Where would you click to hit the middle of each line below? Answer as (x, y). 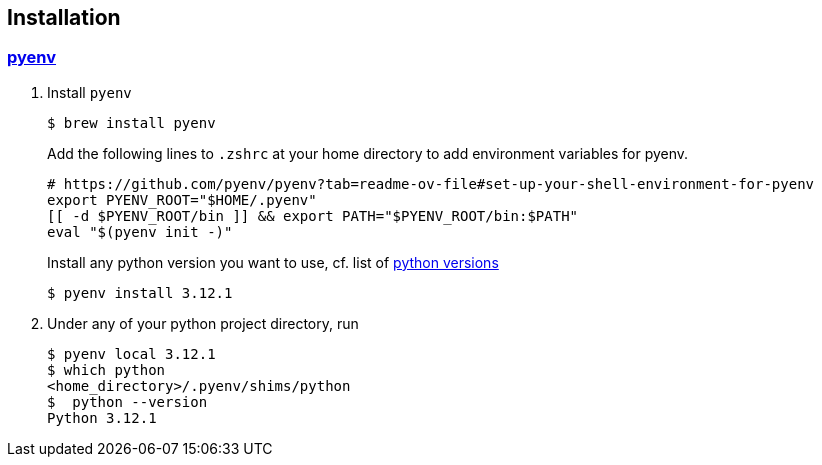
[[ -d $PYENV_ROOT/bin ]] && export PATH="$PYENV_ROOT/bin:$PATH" (313, 215)
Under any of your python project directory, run (203, 323)
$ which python (106, 369)
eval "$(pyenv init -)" (140, 231)
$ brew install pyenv (131, 122)
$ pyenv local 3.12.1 (131, 353)
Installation (64, 17)
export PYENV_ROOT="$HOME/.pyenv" (182, 199)
